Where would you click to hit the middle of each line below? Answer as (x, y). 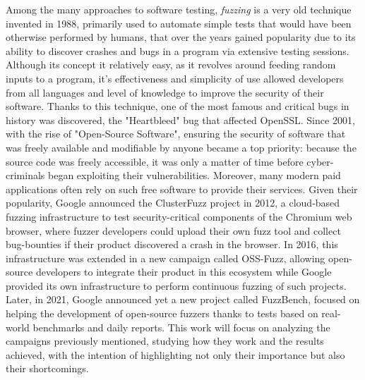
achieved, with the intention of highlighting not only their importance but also (175, 354)
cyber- (320, 161)
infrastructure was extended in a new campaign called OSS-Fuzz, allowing (166, 258)
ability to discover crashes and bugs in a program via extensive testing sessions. (178, 50)
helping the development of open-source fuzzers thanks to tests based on (162, 313)
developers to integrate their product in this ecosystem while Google (184, 272)
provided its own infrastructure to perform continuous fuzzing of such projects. (176, 285)
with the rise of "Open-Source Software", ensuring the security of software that (176, 134)
